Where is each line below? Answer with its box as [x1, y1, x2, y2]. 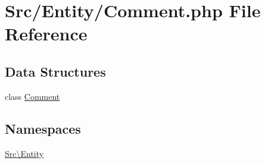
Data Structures [5, 62, 106, 80]
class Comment [5, 90, 60, 102]
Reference [5, 21, 88, 46]
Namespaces [5, 119, 81, 137]
